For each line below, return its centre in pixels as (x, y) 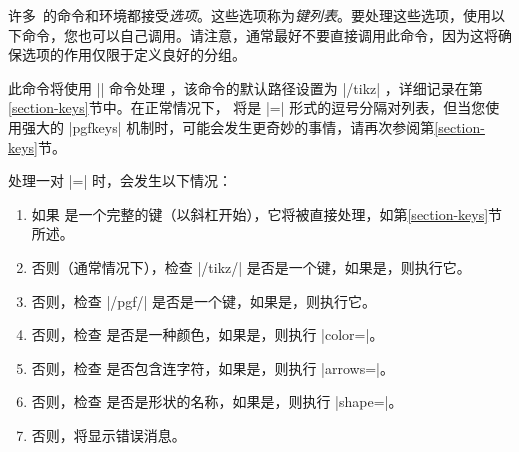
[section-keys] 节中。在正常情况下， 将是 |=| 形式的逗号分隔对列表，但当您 (247, 107)
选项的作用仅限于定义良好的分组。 (133, 54)
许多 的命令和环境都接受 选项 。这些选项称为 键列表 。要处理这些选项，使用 (249, 15)
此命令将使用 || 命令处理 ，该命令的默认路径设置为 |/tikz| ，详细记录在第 (245, 87)
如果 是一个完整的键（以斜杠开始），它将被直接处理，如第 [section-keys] (260, 213)
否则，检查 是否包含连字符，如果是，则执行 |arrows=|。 (213, 367)
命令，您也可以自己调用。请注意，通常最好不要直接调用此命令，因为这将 (259, 34)
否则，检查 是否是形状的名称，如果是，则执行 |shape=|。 (217, 401)
